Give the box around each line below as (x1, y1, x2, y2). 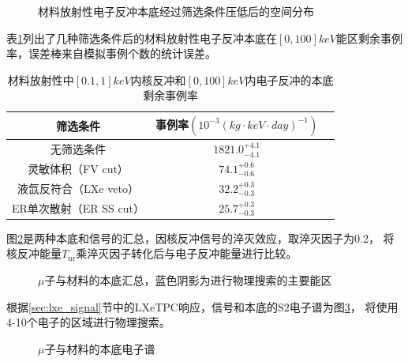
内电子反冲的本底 (245, 71, 334, 88)
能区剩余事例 (335, 29, 402, 46)
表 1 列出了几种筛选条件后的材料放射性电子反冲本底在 (6, 29, 277, 46)
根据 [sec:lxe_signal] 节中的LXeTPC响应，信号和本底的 (6, 298, 278, 315)
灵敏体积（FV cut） (28, 160, 129, 177)
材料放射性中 (7, 71, 74, 88)
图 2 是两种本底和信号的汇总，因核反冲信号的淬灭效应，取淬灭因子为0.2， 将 (6, 229, 395, 246)
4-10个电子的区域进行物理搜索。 (6, 314, 170, 330)
